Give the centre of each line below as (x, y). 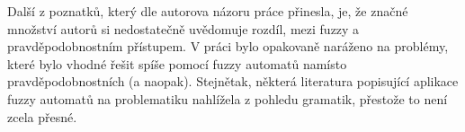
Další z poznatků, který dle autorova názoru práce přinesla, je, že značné (208, 11)
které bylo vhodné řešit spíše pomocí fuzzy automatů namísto (177, 63)
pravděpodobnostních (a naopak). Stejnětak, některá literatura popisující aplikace (233, 81)
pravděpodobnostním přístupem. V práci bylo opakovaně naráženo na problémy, (228, 46)
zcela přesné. (42, 116)
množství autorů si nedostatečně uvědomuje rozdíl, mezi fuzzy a (183, 28)
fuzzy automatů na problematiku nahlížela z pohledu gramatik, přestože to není (228, 98)
